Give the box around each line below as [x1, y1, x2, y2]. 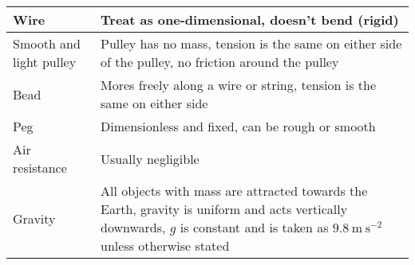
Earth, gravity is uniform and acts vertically [101, 200, 348, 218]
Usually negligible [101, 149, 200, 168]
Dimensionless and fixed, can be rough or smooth [101, 117, 376, 135]
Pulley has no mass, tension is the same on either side [101, 34, 402, 53]
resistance [13, 158, 67, 177]
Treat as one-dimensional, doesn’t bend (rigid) [101, 10, 399, 29]
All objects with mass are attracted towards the [101, 181, 368, 200]
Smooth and [13, 34, 81, 53]
